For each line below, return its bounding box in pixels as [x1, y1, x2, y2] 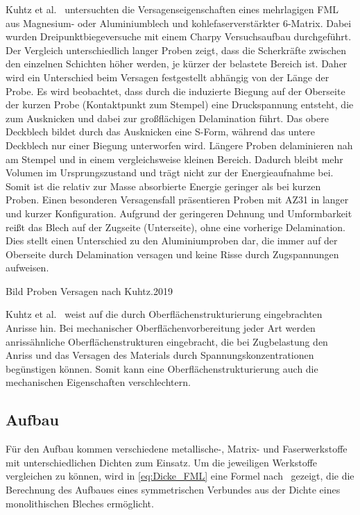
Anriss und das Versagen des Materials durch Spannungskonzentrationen [6, 348, 314, 362]
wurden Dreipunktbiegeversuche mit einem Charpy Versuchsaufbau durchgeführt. [6, 29, 352, 44]
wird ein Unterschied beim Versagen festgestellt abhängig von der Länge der [6, 69, 329, 84]
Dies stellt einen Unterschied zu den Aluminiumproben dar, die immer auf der [6, 233, 338, 248]
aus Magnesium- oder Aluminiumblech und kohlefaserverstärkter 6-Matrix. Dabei [6, 15, 352, 30]
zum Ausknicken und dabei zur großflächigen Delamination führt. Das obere [6, 110, 329, 125]
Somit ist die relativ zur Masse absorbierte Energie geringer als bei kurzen [6, 178, 321, 193]
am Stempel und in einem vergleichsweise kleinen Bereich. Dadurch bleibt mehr [6, 151, 343, 166]
